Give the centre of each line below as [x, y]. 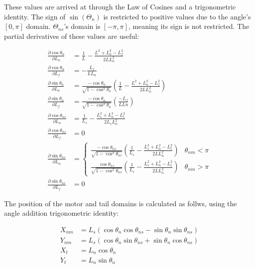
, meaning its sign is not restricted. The [189, 26]
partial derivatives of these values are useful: [72, 36]
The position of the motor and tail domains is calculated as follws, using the [121, 203]
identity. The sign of [35, 16]
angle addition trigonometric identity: [61, 213]
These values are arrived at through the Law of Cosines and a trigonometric [120, 6]
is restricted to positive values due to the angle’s [177, 16]
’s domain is [82, 26]
